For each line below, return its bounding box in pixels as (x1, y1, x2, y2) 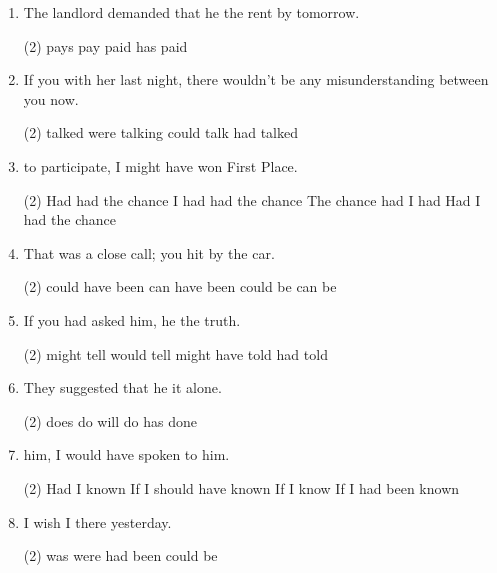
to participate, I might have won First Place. (23, 155, 298, 176)
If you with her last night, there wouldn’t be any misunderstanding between (23, 69, 489, 90)
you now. (23, 88, 79, 109)
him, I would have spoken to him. (23, 444, 230, 465)
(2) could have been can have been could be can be (23, 276, 337, 297)
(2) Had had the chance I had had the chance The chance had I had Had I (23, 189, 481, 210)
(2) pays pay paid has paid (23, 35, 188, 56)
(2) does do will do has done (23, 410, 198, 431)
